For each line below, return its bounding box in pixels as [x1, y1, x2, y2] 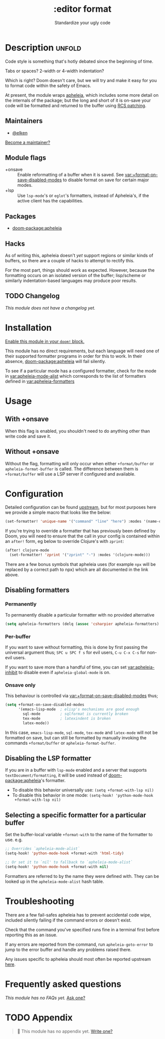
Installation [5, 322, 52, 333]
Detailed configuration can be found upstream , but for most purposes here [5, 505, 156, 510]
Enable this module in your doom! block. [5, 338, 85, 344]
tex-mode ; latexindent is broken [23, 716, 111, 721]
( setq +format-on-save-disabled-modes [5, 702, 84, 707]
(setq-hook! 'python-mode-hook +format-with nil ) [5, 864, 109, 869]
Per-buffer [5, 633, 31, 640]
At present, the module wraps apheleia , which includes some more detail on [5, 92, 159, 98]
